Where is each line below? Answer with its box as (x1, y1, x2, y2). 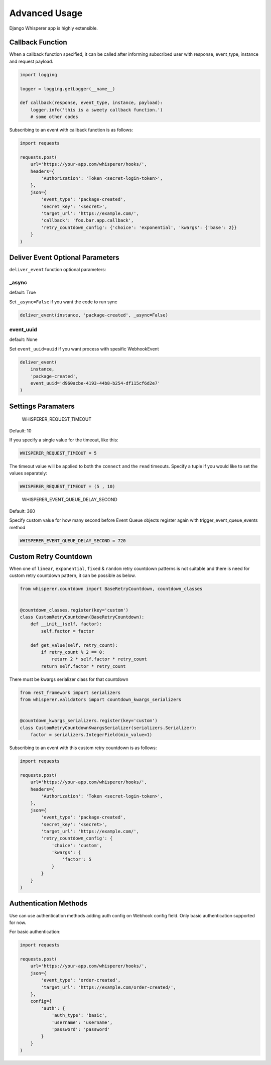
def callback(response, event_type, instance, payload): (20, 100, 163, 105)
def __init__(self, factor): (30, 621, 102, 627)
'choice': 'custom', (51, 843, 102, 848)
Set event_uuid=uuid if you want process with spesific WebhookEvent (9, 345, 159, 351)
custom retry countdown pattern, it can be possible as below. (9, 572, 136, 578)
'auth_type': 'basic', (51, 1012, 107, 1018)
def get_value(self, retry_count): (30, 642, 118, 648)
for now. (9, 919, 27, 925)
